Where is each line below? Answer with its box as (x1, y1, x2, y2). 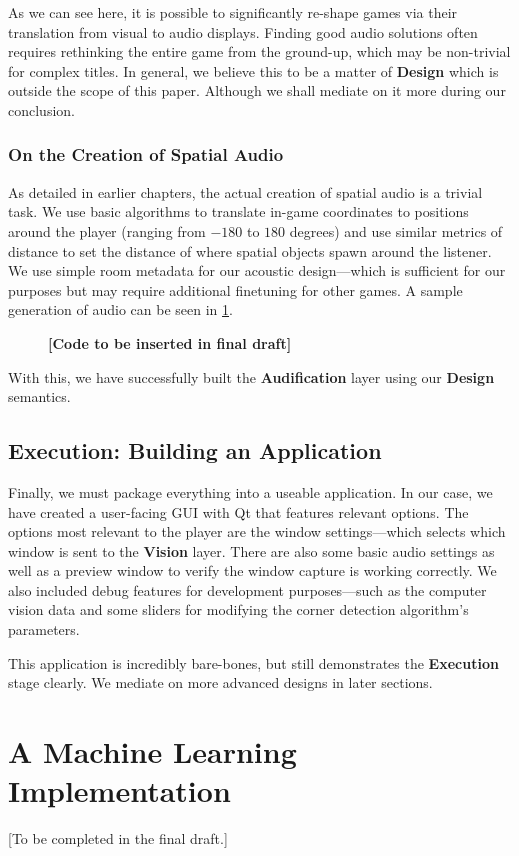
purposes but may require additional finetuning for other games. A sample (8, 279, 463, 300)
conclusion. (8, 99, 75, 120)
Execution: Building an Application (8, 435, 382, 466)
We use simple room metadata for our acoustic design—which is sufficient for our (8, 260, 506, 281)
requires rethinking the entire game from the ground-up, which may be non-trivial (8, 41, 511, 62)
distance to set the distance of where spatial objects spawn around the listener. (8, 240, 492, 261)
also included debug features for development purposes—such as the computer (8, 579, 487, 600)
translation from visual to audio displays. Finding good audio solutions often (8, 21, 478, 42)
